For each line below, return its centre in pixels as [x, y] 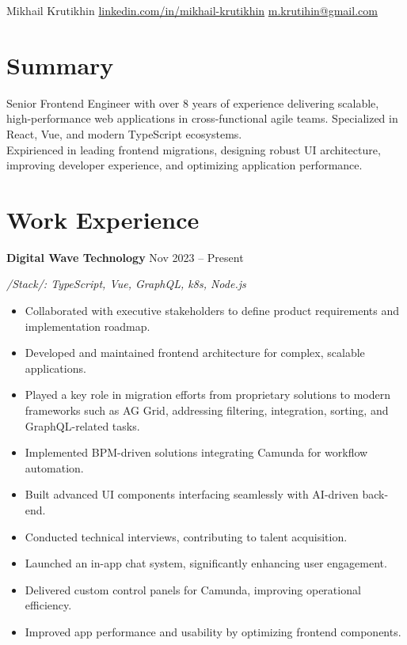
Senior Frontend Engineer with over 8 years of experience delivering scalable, [193, 102]
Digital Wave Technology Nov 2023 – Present [125, 257]
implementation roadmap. [87, 326]
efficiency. [48, 605]
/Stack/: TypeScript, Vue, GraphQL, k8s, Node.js [126, 284]
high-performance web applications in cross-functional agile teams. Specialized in [202, 118]
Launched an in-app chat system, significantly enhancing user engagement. [206, 563]
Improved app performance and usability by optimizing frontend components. [213, 631]
